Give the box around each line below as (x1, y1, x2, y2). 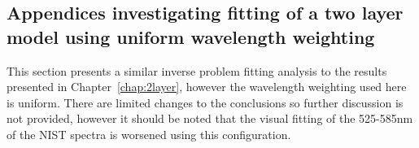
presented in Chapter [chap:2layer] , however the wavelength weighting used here (7, 78, 407, 95)
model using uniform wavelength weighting (7, 24, 375, 49)
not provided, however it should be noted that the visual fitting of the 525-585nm (7, 110, 413, 127)
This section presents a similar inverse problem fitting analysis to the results (7, 62, 387, 79)
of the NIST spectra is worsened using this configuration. (7, 125, 291, 142)
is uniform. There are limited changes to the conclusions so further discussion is (7, 94, 404, 111)
